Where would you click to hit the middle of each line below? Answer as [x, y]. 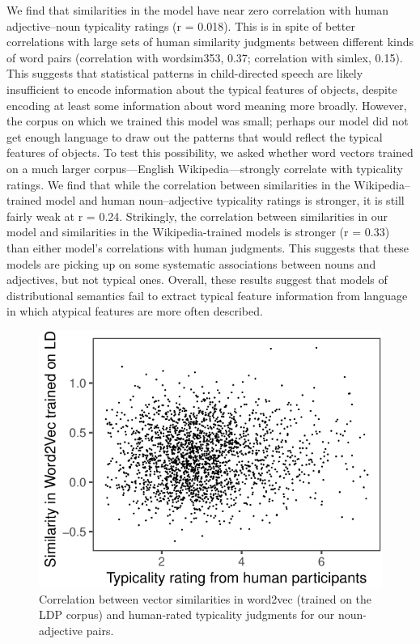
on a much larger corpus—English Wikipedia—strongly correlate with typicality [205, 168]
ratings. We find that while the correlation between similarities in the [178, 184]
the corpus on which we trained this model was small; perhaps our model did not [208, 121]
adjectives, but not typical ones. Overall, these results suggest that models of [197, 280]
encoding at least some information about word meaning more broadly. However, [207, 105]
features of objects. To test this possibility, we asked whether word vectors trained [210, 153]
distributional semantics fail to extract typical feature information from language [207, 295]
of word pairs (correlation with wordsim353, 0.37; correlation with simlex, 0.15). [205, 57]
